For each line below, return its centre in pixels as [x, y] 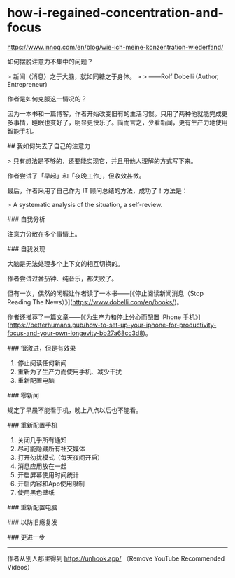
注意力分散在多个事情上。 [44, 234]
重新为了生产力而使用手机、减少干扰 [70, 372]
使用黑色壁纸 [36, 492]
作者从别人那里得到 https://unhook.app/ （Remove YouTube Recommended [116, 558]
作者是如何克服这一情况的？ [47, 99]
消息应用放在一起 [42, 466]
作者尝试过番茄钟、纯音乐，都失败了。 [62, 279]
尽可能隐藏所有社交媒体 [51, 449]
